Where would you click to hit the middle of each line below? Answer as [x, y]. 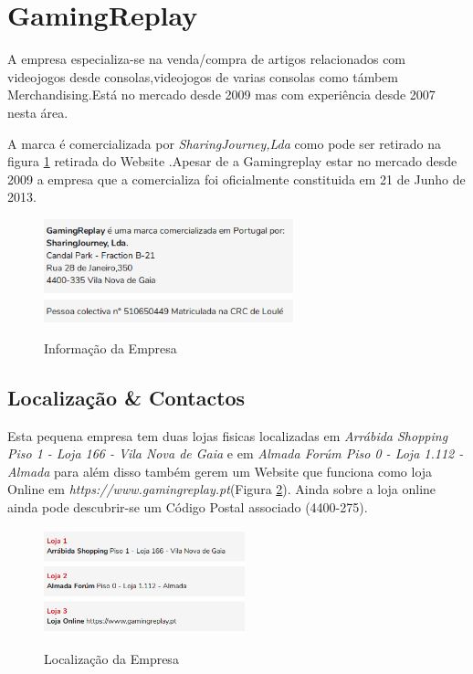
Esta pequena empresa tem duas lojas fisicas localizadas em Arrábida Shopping [228, 435]
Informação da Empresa [110, 348]
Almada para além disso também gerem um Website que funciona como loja [220, 471]
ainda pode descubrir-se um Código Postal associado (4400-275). [188, 507]
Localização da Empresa [111, 658]
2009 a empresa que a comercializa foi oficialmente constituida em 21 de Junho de [236, 179]
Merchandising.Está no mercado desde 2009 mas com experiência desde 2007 [221, 95]
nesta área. [38, 112]
